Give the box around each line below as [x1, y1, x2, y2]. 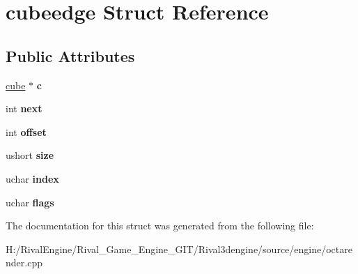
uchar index [6, 171, 59, 185]
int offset [6, 124, 47, 139]
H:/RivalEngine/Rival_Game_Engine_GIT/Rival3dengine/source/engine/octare [6, 241, 352, 256]
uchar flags [6, 195, 54, 209]
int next [6, 101, 42, 116]
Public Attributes [6, 45, 135, 66]
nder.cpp [6, 255, 42, 270]
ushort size [6, 148, 54, 162]
